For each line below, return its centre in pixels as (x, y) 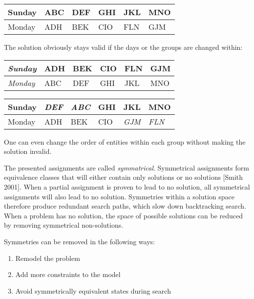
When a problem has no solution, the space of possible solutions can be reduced (124, 215)
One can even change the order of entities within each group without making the (125, 141)
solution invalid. (28, 151)
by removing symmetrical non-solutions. (64, 225)
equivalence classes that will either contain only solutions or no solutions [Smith (124, 177)
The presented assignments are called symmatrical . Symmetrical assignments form (127, 167)
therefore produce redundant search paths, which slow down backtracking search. (125, 206)
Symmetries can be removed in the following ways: (79, 241)
